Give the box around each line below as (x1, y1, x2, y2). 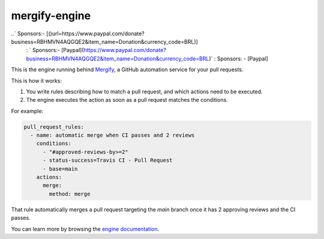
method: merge (49, 190, 91, 197)
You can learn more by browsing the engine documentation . (11, 225, 160, 232)
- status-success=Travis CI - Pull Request (43, 157, 173, 164)
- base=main (43, 165, 78, 172)
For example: (11, 107, 44, 114)
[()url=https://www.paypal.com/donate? (46, 30, 145, 37)
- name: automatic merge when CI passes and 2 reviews (30, 132, 195, 139)
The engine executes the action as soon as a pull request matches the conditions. (26, 96, 228, 104)
